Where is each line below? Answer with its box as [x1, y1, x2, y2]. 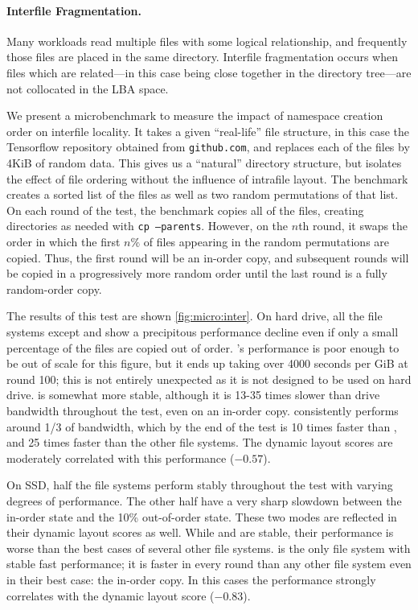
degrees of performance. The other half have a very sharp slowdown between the [6, 492, 402, 509]
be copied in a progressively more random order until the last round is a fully [6, 265, 387, 282]
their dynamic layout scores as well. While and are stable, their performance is [6, 524, 394, 541]
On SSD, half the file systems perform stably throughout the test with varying [6, 476, 393, 493]
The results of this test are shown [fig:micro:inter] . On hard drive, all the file [6, 307, 383, 324]
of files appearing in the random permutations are [143, 233, 390, 250]
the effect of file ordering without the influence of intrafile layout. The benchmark [6, 170, 408, 187]
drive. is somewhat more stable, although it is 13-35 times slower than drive [6, 386, 380, 403]
